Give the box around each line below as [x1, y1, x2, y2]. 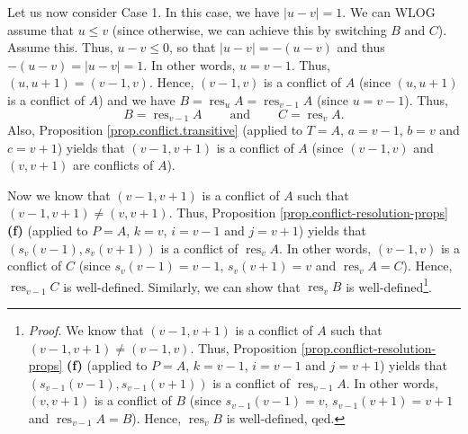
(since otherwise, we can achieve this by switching [112, 20, 387, 39]
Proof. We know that [28, 321, 144, 340]
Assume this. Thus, [7, 38, 113, 57]
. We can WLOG [342, 3, 436, 21]
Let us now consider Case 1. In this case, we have [7, 3, 280, 21]
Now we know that [7, 185, 111, 204]
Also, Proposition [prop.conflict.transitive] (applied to [7, 120, 303, 139]
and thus [337, 38, 385, 57]
